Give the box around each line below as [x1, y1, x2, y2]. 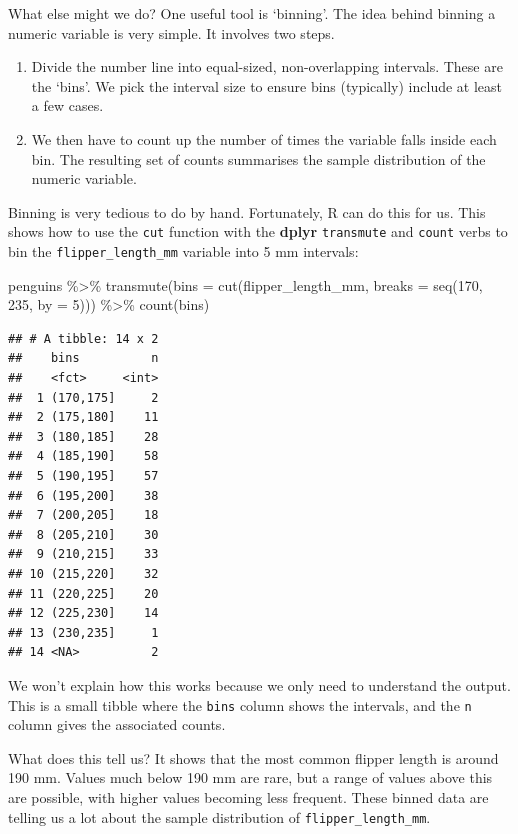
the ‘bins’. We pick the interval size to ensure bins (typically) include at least [31, 75, 503, 96]
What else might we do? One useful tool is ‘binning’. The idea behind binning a [8, 3, 496, 23]
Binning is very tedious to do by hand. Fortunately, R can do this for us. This [8, 201, 486, 222]
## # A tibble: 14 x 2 [8, 331, 159, 346]
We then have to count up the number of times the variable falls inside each [31, 128, 497, 149]
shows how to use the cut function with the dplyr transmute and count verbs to [8, 221, 508, 242]
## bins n [8, 351, 159, 366]
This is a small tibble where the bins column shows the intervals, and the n [8, 694, 472, 715]
